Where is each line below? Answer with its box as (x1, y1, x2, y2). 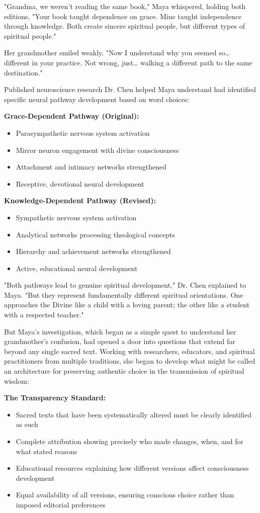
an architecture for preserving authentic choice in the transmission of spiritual (4, 366, 244, 376)
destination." (4, 67, 43, 77)
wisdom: (4, 375, 29, 386)
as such (16, 419, 38, 430)
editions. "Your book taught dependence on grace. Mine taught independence (4, 11, 242, 21)
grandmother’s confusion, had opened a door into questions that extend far (4, 336, 235, 347)
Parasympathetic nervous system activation (16, 127, 150, 138)
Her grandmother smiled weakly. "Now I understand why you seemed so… (4, 47, 230, 58)
